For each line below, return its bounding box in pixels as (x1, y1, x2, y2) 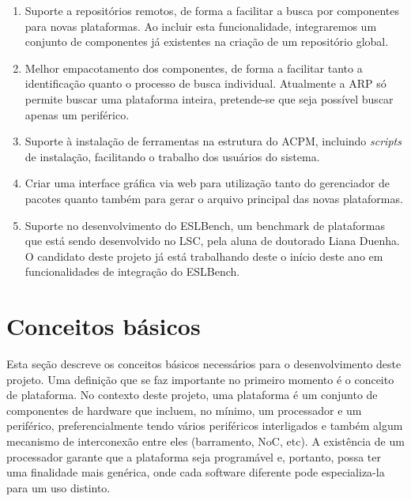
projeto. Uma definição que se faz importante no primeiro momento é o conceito (6, 371, 394, 387)
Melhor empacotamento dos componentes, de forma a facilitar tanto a (25, 59, 363, 76)
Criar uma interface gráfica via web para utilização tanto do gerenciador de (25, 175, 390, 191)
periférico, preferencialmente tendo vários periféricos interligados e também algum (6, 417, 403, 434)
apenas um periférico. (25, 106, 130, 122)
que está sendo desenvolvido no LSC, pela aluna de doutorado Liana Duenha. (25, 232, 400, 249)
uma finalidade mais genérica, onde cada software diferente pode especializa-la (6, 464, 385, 480)
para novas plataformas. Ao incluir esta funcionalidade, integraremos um (25, 17, 377, 34)
